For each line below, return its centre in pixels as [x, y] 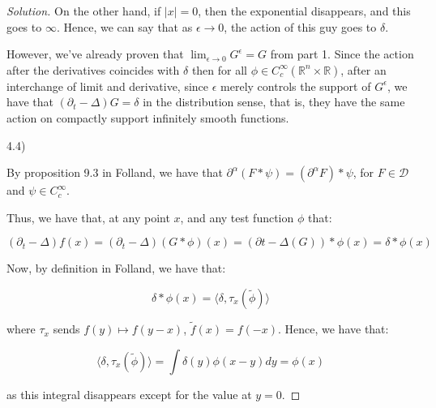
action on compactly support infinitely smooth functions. [148, 117]
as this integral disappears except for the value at [129, 394]
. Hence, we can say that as [124, 26]
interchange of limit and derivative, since [108, 86]
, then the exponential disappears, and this [304, 11]
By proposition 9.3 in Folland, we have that [115, 172]
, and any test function [237, 217]
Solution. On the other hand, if [84, 11]
